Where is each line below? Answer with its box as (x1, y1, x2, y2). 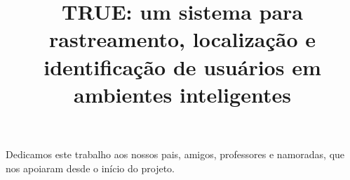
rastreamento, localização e (49, 25, 316, 53)
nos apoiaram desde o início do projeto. (6, 160, 175, 175)
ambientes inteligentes (74, 79, 291, 108)
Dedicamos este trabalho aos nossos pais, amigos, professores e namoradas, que (6, 146, 345, 161)
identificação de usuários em (43, 52, 321, 81)
